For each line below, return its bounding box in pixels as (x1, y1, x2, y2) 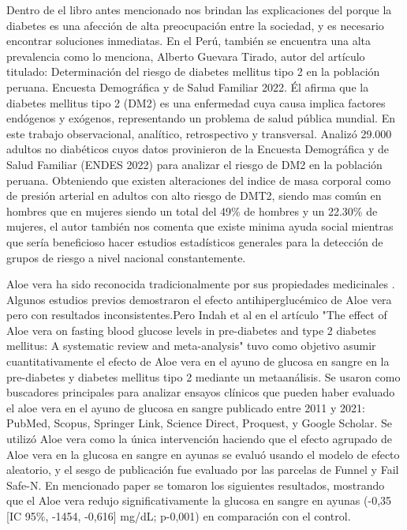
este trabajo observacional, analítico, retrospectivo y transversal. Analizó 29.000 (6, 125, 392, 141)
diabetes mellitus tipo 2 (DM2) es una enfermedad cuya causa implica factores (6, 94, 386, 111)
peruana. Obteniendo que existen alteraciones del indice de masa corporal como (6, 171, 391, 188)
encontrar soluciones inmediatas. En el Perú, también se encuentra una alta (6, 32, 372, 49)
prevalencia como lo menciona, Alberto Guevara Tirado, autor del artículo (6, 47, 365, 64)
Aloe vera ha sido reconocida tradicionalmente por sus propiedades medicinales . (6, 276, 395, 292)
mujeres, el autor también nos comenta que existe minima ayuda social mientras (6, 218, 394, 235)
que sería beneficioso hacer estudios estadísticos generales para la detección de (6, 233, 383, 250)
